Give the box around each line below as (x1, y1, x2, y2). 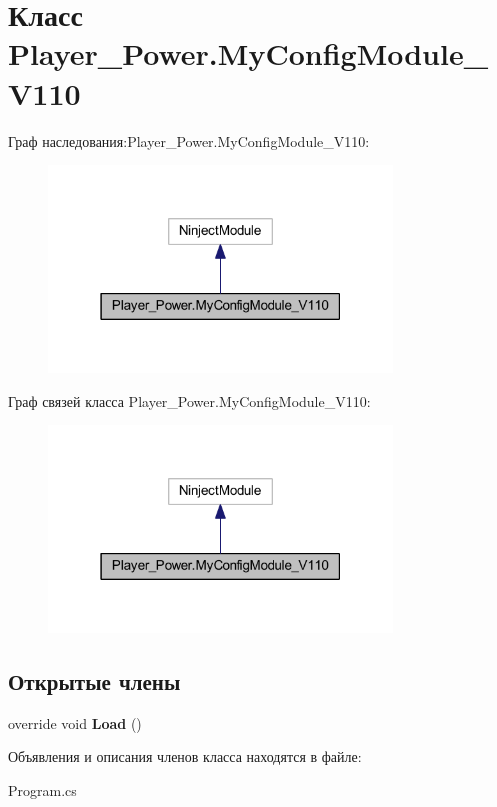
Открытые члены (8, 665, 181, 696)
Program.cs (8, 779, 77, 800)
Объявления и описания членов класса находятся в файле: (8, 746, 362, 767)
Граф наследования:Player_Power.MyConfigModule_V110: (8, 130, 370, 151)
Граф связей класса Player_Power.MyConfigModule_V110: (8, 390, 371, 411)
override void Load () (8, 712, 142, 733)
